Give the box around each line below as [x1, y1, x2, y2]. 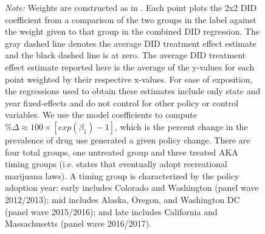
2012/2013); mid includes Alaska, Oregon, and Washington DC [5, 193, 240, 205]
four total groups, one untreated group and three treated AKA [5, 145, 238, 158]
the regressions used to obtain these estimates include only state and [5, 84, 261, 97]
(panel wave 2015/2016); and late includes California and [5, 205, 218, 218]
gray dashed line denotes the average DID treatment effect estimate [5, 36, 256, 49]
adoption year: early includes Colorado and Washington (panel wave [5, 181, 259, 194]
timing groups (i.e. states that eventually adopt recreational [5, 157, 227, 170]
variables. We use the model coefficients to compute [5, 108, 197, 121]
